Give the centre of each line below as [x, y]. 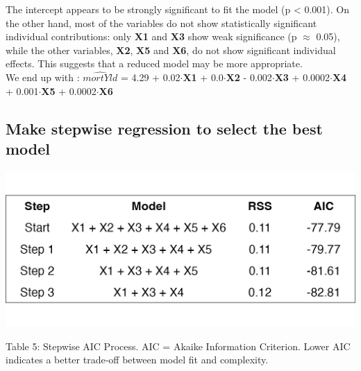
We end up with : [43, 77]
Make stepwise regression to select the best [164, 128]
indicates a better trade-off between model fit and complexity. [137, 360]
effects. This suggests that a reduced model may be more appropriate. [154, 63]
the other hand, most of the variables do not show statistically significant [161, 23]
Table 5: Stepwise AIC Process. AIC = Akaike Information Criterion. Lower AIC [178, 346]
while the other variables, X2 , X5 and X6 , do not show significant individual [171, 50]
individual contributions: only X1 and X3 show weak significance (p [151, 36]
